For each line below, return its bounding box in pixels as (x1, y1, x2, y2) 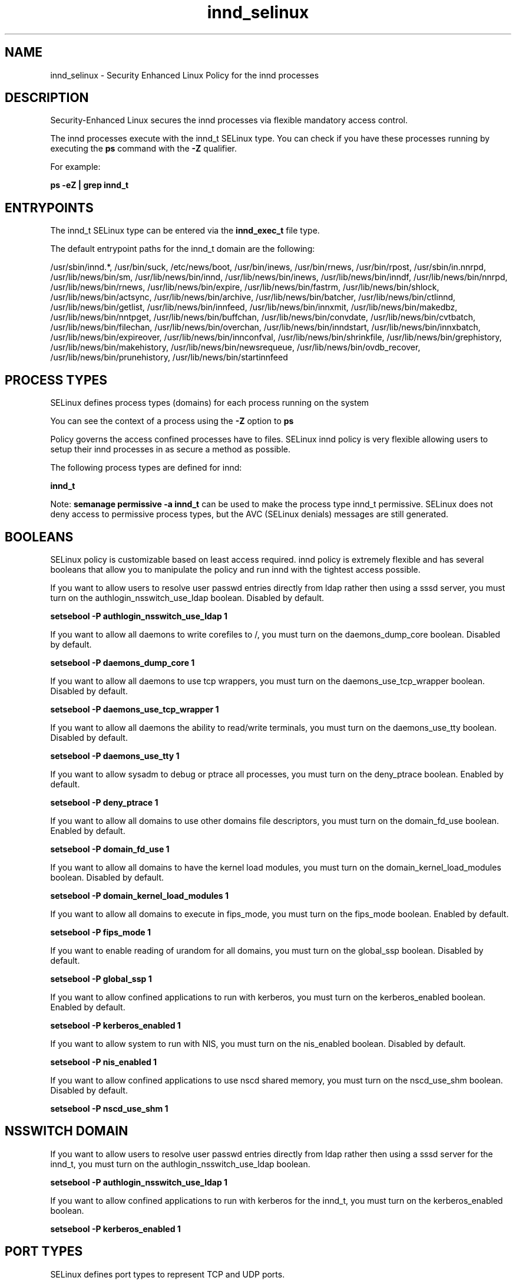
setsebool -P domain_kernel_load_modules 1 (50, 890, 229, 901)
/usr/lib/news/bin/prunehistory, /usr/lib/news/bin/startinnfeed (50, 352, 288, 363)
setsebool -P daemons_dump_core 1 (50, 657, 195, 668)
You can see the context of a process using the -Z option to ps (50, 416, 294, 426)
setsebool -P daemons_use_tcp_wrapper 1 (50, 704, 219, 714)
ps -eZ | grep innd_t (50, 180, 129, 191)
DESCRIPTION (5, 90, 89, 106)
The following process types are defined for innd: (50, 462, 242, 473)
